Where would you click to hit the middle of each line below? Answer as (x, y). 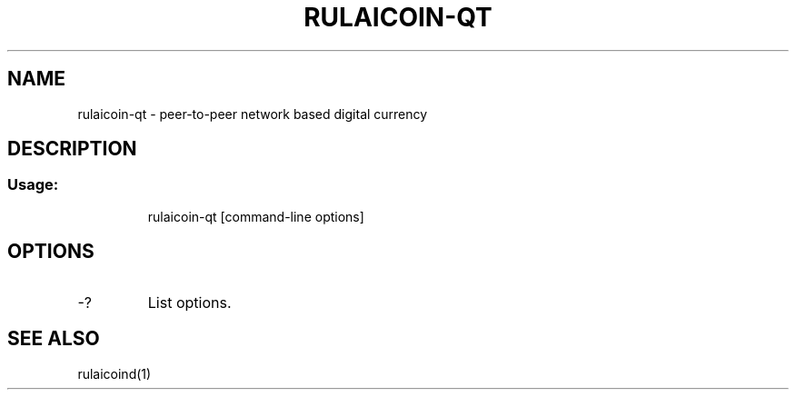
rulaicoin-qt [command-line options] (256, 216)
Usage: (33, 185)
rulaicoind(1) (114, 373)
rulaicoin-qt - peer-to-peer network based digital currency (253, 114)
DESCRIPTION (72, 149)
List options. (189, 302)
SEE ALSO (54, 339)
